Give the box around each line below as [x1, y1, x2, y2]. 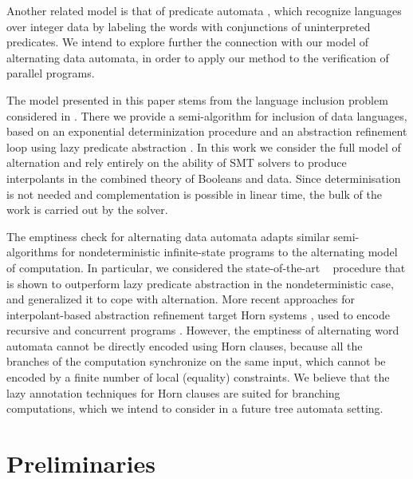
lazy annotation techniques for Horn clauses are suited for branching [6, 384, 340, 401]
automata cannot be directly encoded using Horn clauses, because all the [6, 337, 363, 354]
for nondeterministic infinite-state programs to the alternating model [61, 243, 398, 260]
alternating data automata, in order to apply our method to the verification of [6, 49, 389, 65]
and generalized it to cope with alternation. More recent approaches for [6, 291, 356, 307]
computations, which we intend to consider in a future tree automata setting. [6, 400, 383, 417]
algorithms [6, 243, 58, 260]
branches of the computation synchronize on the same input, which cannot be [6, 353, 386, 370]
